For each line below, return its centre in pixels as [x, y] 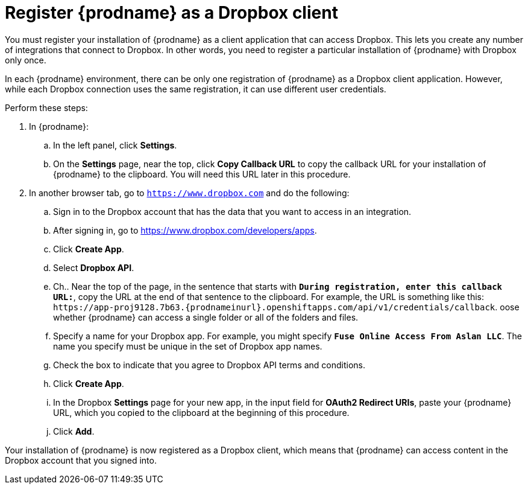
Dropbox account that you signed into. [81, 460]
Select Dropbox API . [94, 267]
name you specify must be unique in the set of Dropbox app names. [188, 346]
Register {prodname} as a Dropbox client [171, 13]
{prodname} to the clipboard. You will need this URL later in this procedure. [202, 174]
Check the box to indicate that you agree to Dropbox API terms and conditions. [209, 365]
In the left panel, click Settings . [115, 145]
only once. [26, 60]
